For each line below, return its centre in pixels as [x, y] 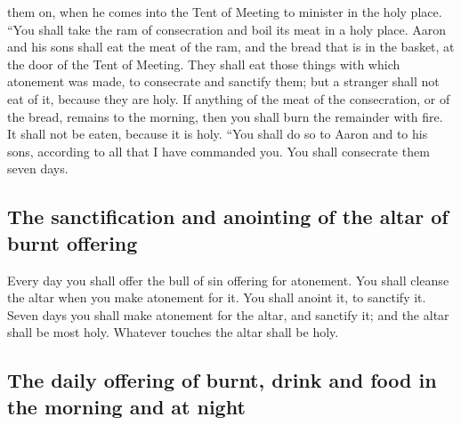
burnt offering [73, 242]
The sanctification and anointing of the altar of [228, 217]
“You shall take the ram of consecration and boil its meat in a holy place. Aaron [227, 29]
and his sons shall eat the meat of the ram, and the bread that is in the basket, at [231, 47]
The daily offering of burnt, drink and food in [222, 380]
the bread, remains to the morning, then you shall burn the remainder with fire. [225, 116]
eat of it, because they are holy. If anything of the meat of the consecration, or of [229, 98]
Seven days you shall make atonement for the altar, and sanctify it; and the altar [228, 314]
